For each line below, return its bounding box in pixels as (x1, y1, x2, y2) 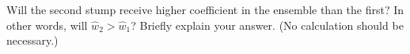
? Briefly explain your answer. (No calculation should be (131, 16, 404, 33)
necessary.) (6, 32, 59, 49)
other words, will (6, 16, 88, 33)
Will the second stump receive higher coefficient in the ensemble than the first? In (6, 2, 404, 17)
